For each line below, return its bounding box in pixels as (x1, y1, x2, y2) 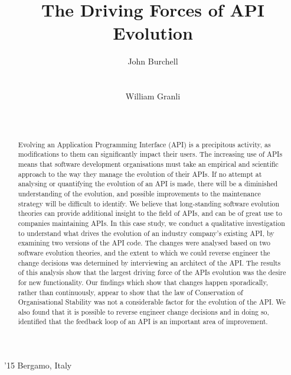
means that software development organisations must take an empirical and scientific (18, 159, 279, 169)
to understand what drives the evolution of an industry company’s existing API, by (18, 228, 274, 238)
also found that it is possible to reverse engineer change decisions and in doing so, (18, 306, 269, 316)
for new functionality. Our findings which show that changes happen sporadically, (18, 277, 269, 287)
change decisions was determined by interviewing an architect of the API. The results (18, 257, 281, 267)
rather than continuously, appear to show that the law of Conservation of (18, 287, 243, 297)
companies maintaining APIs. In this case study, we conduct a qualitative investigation (18, 218, 285, 228)
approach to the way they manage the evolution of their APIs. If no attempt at (18, 169, 262, 179)
